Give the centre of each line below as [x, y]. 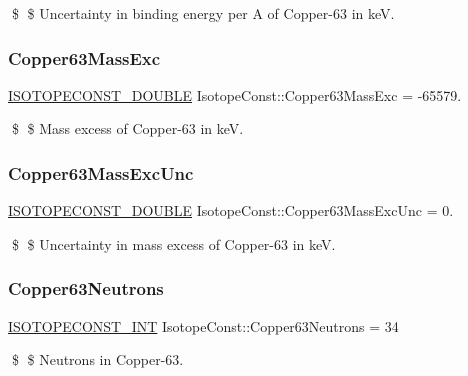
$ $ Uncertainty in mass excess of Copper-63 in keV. [173, 243]
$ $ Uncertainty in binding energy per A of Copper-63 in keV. [203, 13]
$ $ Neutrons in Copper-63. [97, 359]
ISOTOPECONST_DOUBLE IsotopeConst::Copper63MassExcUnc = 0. [231, 210]
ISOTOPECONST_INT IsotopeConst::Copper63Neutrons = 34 [203, 325]
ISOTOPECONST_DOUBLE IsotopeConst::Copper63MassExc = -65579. [235, 94]
